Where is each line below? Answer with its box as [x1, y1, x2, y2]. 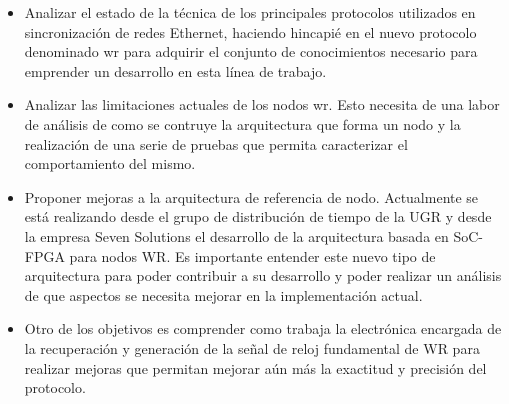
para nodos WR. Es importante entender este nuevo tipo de [69, 245, 436, 266]
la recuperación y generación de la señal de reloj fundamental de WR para [24, 337, 480, 358]
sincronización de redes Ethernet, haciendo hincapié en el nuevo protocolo [24, 21, 477, 42]
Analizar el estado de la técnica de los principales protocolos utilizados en [24, 2, 476, 22]
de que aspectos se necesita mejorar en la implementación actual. [24, 284, 423, 305]
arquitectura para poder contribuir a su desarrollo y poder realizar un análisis [24, 265, 502, 286]
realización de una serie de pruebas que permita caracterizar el [24, 133, 408, 154]
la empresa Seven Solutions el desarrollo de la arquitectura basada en [24, 225, 449, 246]
